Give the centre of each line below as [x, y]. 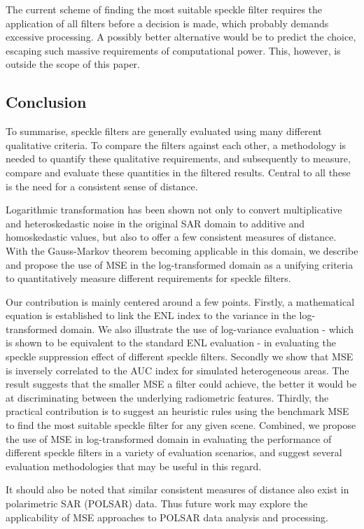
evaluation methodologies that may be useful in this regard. [134, 466]
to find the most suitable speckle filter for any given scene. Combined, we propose [181, 425]
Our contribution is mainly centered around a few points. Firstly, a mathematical [180, 301]
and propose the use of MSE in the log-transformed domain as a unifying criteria [180, 264]
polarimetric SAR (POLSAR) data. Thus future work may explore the [157, 503]
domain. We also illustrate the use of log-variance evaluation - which [207, 329]
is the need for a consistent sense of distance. [102, 186]
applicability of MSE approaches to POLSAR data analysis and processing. [167, 517]
